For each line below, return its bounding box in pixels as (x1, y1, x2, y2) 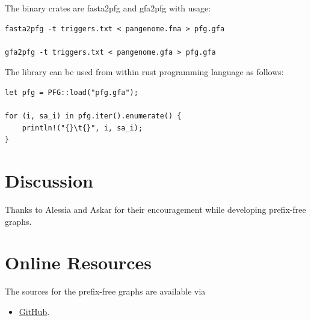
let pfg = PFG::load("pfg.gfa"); (5, 88, 138, 97)
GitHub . (19, 305, 50, 317)
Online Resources (5, 250, 152, 275)
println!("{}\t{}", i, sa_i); (22, 123, 143, 132)
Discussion (5, 168, 93, 193)
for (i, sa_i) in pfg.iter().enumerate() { (5, 112, 182, 121)
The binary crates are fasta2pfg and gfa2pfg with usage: (5, 2, 211, 14)
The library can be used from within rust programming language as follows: (5, 66, 284, 78)
